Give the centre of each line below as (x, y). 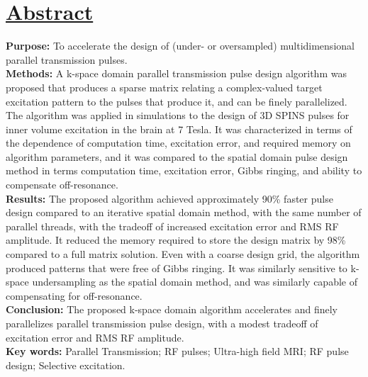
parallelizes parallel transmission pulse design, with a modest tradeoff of (162, 323)
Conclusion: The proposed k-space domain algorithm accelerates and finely (172, 309)
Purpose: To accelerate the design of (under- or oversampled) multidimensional (180, 46)
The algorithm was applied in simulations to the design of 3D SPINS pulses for (178, 115)
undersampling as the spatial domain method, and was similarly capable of (195, 282)
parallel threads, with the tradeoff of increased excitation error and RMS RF (172, 226)
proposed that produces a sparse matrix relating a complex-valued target (164, 87)
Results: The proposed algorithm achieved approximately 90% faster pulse (169, 198)
